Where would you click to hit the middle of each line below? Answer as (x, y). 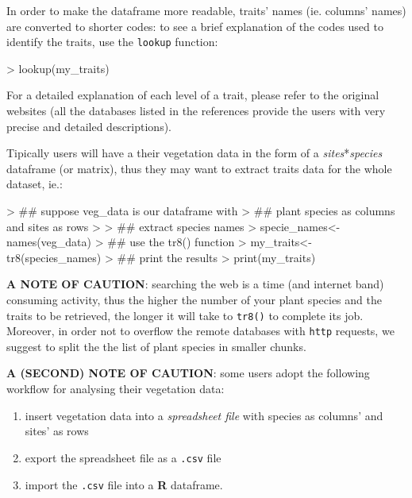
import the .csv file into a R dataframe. (124, 484)
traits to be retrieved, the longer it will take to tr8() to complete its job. (185, 315)
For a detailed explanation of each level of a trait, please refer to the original (193, 95)
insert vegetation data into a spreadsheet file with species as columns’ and (204, 415)
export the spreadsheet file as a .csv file (123, 457)
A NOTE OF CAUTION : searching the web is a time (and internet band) (195, 284)
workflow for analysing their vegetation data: (116, 389)
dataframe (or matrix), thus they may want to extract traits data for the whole (199, 168)
